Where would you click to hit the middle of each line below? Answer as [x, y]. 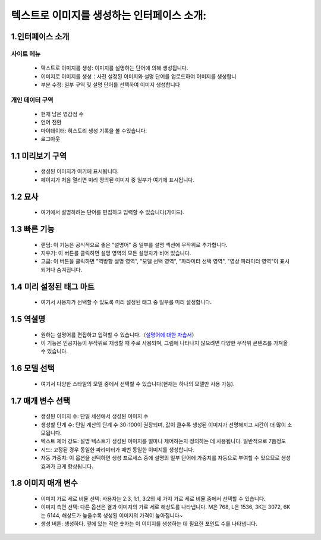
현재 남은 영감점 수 [62, 114]
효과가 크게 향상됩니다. [67, 466]
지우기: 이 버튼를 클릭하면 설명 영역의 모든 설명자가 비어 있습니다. [116, 253]
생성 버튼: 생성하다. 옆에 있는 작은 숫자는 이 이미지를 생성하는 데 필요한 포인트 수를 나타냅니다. [149, 524]
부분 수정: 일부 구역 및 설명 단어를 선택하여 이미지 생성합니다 [111, 84]
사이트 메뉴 [26, 54]
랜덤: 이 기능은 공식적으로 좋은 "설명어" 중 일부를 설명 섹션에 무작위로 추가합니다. [134, 244]
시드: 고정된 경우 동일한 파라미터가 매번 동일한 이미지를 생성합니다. [118, 450]
